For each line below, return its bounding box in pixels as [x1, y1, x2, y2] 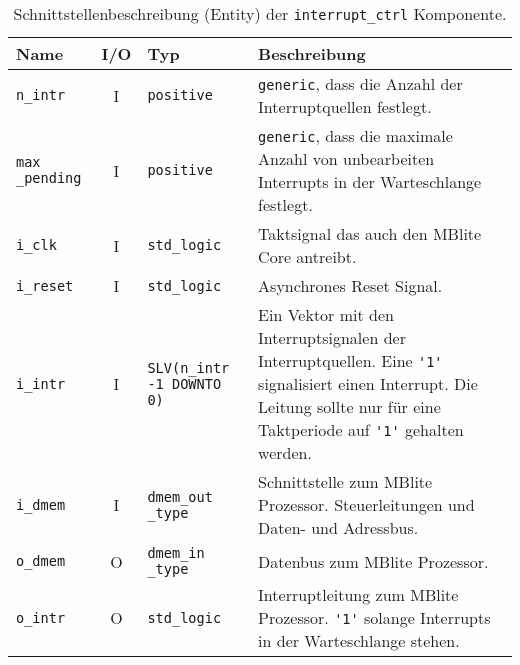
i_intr [16, 375, 66, 392]
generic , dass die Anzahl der [258, 72, 463, 95]
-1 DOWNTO [147, 375, 222, 392]
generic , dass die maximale [258, 124, 453, 147]
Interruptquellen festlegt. [258, 95, 432, 118]
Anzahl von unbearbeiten [258, 147, 435, 170]
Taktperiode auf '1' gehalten [258, 418, 464, 441]
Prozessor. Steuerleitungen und [258, 493, 475, 516]
